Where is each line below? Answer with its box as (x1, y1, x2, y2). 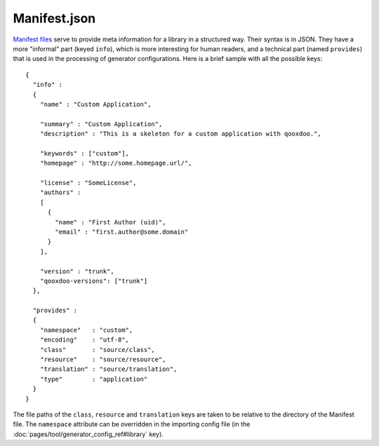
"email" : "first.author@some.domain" (55, 228, 189, 236)
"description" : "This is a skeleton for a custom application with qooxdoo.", (39, 130, 322, 138)
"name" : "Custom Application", (39, 100, 152, 108)
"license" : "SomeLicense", (39, 179, 137, 187)
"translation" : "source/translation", (39, 365, 178, 373)
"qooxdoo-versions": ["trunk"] (39, 277, 148, 285)
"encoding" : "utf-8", (39, 336, 130, 344)
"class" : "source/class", (39, 346, 156, 353)
